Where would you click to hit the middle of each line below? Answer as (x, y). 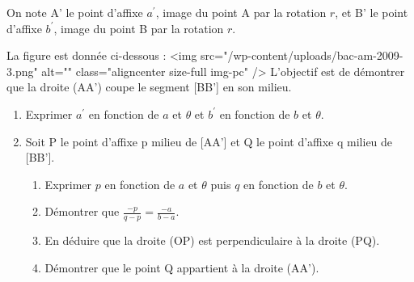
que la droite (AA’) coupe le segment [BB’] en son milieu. (149, 87)
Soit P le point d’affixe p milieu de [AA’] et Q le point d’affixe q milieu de (209, 141)
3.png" (22, 71)
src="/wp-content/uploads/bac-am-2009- (302, 55)
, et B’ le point (372, 12)
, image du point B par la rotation (139, 28)
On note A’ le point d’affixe (75, 12)
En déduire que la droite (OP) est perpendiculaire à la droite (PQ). (212, 240)
